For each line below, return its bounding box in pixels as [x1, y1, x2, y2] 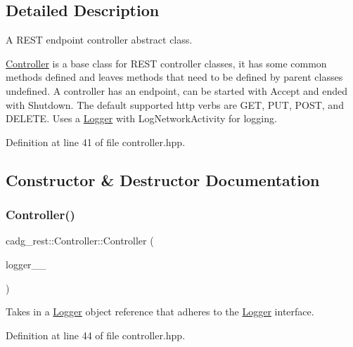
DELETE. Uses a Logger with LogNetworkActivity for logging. [6, 111, 277, 126]
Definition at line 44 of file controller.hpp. [6, 327, 186, 342]
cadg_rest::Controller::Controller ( [6, 233, 154, 248]
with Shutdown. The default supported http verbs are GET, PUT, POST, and [6, 97, 344, 112]
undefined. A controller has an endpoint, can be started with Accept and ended [6, 83, 348, 98]
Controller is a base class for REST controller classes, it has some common [6, 55, 327, 70]
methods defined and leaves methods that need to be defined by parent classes [6, 70, 343, 84]
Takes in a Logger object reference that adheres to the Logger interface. [6, 304, 314, 319]
